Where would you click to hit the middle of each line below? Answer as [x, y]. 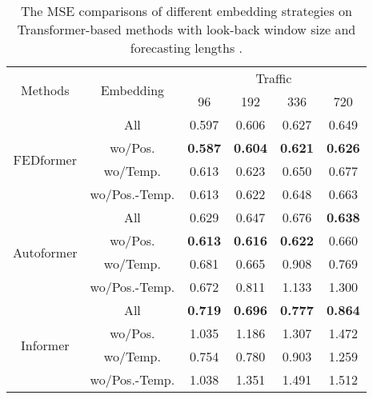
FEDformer [45, 159]
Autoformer [45, 252]
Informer [45, 345]
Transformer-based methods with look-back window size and [186, 29]
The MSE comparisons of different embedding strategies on [186, 11]
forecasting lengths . [186, 48]
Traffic [274, 78]
